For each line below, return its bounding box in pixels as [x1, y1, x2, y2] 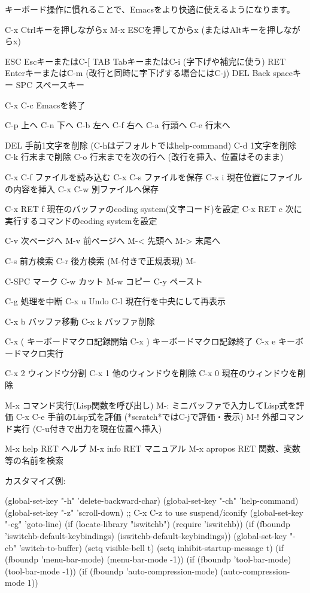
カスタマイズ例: [5, 474, 66, 486]
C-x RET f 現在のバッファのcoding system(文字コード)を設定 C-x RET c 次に [5, 202, 302, 215]
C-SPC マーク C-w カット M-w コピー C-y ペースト [5, 274, 203, 287]
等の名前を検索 [5, 454, 63, 467]
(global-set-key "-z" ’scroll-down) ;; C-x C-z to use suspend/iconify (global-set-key [5, 506, 303, 518]
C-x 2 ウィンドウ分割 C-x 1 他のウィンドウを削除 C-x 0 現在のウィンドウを [5, 367, 297, 379]
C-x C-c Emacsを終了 [5, 98, 86, 111]
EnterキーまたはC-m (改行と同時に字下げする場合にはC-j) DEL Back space [5, 66, 293, 79]
